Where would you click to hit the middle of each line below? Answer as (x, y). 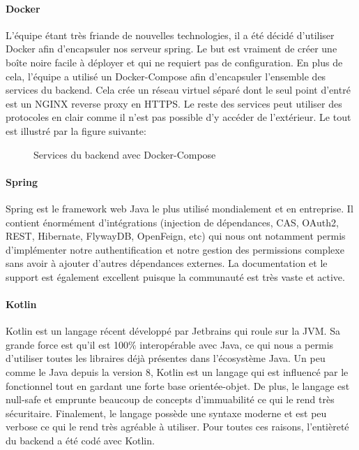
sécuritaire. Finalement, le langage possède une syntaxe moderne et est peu (166, 413)
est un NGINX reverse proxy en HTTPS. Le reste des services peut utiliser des (174, 103)
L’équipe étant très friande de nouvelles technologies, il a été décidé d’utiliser (170, 35)
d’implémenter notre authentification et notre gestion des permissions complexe (175, 249)
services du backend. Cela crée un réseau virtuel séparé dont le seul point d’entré (178, 90)
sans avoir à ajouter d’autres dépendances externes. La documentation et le (167, 263)
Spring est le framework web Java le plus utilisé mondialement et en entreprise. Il (179, 208)
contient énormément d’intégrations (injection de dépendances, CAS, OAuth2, (172, 222)
